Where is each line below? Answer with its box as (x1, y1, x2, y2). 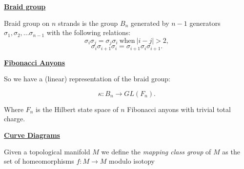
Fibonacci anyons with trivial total (127, 104, 231, 114)
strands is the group (58, 18, 118, 28)
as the (222, 146, 240, 156)
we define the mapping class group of (101, 146, 211, 156)
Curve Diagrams (4, 130, 60, 140)
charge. (4, 113, 25, 124)
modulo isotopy (109, 156, 155, 166)
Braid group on (4, 18, 50, 28)
